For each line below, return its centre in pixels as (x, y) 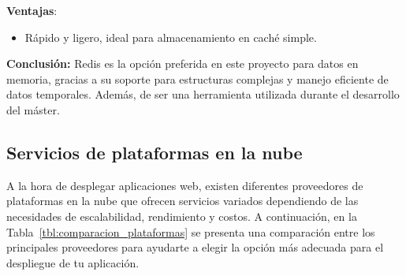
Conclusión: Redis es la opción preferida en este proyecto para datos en (183, 63)
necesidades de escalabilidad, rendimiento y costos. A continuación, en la (182, 216)
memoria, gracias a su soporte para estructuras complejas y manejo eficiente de (197, 78)
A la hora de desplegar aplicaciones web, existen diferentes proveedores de (185, 185)
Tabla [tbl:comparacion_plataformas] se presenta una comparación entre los (191, 231)
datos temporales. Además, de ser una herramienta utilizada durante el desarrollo (203, 94)
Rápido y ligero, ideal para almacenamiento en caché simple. (171, 37)
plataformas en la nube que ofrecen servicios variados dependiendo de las (183, 201)
